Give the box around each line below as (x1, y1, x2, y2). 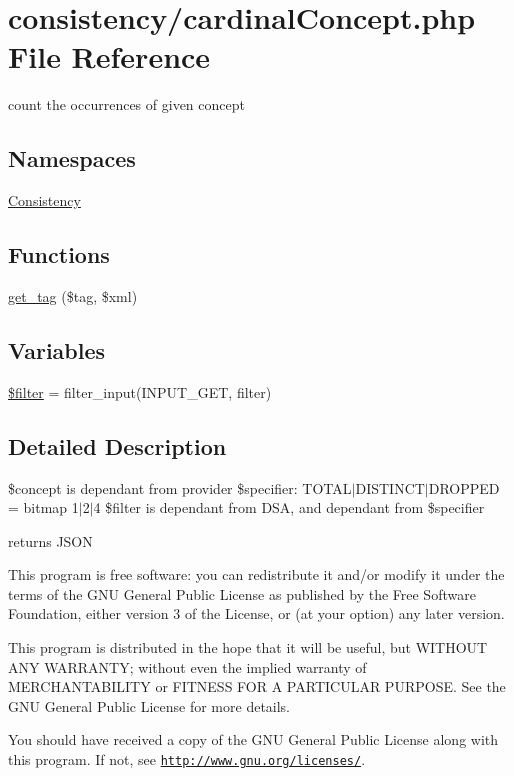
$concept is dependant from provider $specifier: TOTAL (8, 477, 352, 498)
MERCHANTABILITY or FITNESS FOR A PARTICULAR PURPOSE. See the (8, 676, 506, 697)
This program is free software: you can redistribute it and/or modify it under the (8, 564, 505, 585)
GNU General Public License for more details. (8, 695, 291, 716)
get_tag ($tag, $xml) (8, 285, 138, 306)
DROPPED (428, 477, 500, 498)
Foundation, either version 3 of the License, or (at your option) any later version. (8, 603, 505, 624)
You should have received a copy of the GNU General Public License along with (8, 729, 499, 750)
